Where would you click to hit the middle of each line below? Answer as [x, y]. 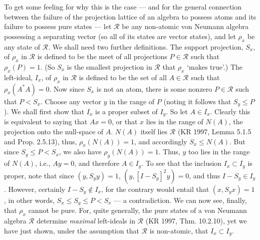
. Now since [67, 88]
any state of [22, 46]
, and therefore [97, 163]
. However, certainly [35, 189]
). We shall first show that [44, 111]
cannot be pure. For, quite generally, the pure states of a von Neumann [138, 210]
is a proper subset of [126, 111]
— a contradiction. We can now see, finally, [180, 200]
